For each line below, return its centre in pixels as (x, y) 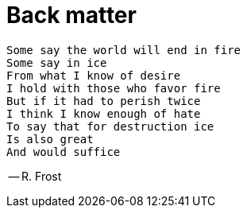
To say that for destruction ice (110, 126)
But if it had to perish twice (104, 101)
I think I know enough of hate (104, 113)
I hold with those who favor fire (114, 88)
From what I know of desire (94, 75)
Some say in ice (57, 62)
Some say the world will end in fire (124, 50)
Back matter (71, 15)
